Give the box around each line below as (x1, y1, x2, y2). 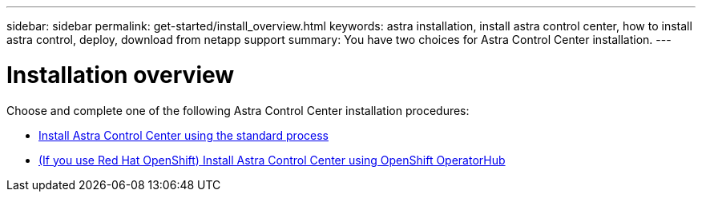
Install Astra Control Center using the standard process (38, 128, 329, 142)
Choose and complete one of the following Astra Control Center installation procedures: (6, 103, 470, 117)
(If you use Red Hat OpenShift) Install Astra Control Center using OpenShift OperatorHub (38, 152, 506, 167)
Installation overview (6, 61, 235, 89)
